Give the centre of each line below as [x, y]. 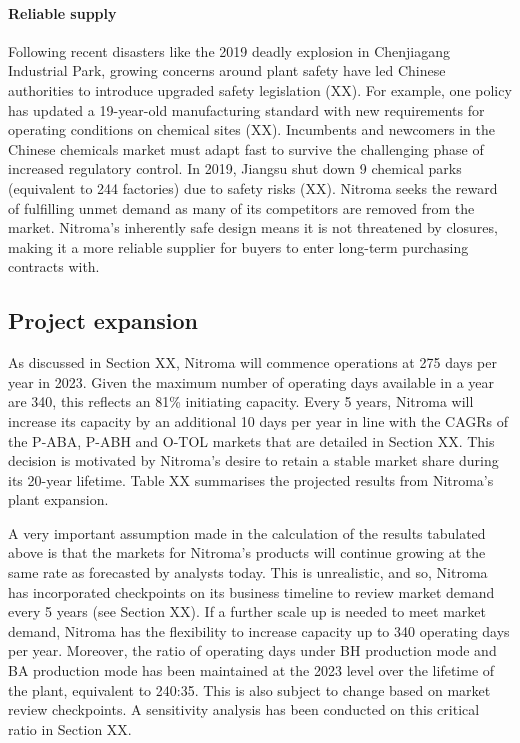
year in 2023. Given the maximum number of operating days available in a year [251, 381]
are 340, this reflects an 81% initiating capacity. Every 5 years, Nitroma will [241, 401]
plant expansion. [58, 499]
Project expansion [103, 320]
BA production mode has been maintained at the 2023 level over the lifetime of [251, 670]
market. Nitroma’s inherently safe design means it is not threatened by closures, [253, 227]
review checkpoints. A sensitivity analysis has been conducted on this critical [244, 709]
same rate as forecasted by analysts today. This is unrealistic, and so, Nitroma [248, 572]
